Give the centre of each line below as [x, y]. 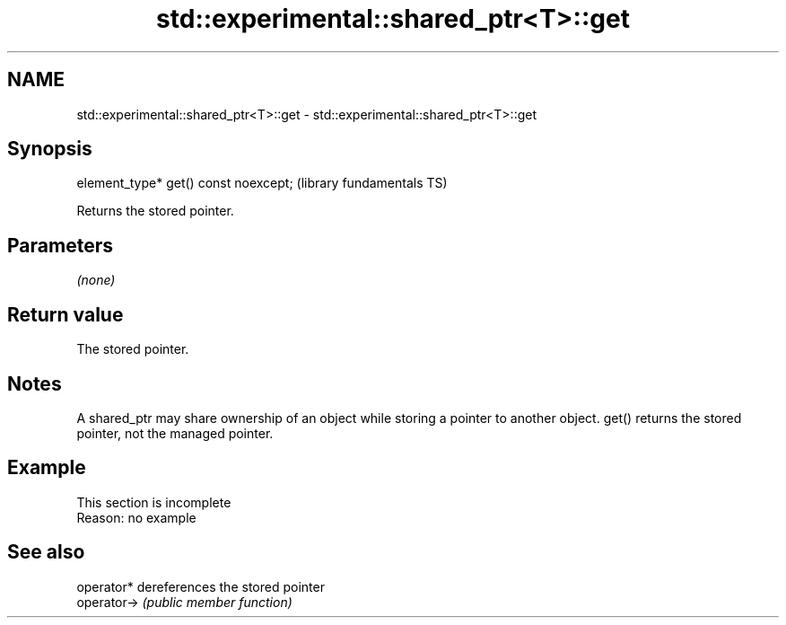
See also [46, 552]
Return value [65, 314]
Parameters [60, 245]
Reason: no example [136, 517]
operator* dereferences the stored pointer [201, 586]
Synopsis [50, 149]
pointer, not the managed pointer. [175, 433]
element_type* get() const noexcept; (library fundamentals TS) [262, 183]
